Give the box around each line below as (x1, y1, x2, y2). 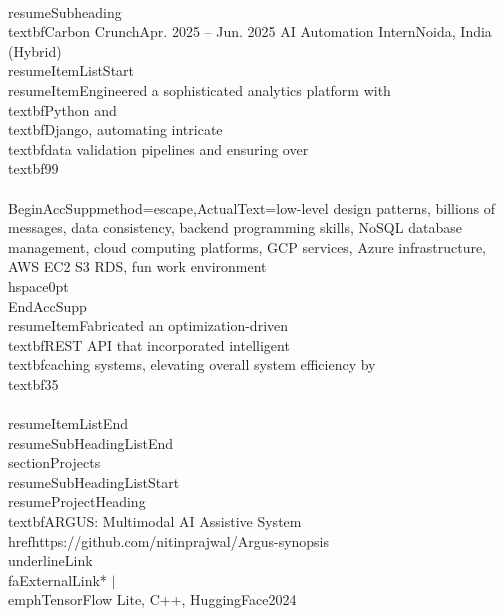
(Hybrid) (8, 40, 62, 61)
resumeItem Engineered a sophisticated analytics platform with (8, 79, 391, 100)
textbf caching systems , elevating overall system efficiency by (8, 354, 376, 375)
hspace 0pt (8, 275, 69, 296)
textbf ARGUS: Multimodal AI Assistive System (8, 511, 302, 532)
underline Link (8, 550, 93, 571)
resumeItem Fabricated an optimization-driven (8, 315, 289, 336)
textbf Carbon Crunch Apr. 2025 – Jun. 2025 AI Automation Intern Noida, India (8, 21, 492, 42)
